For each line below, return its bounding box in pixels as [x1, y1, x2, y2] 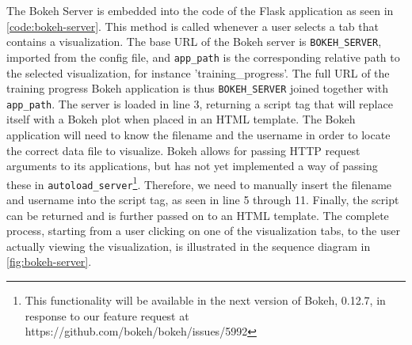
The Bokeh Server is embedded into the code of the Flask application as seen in [6, 2, 394, 18]
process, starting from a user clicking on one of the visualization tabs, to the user [6, 222, 400, 239]
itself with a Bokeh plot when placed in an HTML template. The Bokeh [6, 111, 356, 127]
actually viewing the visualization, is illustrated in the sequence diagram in [6, 237, 371, 254]
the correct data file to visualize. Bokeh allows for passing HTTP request [6, 142, 360, 158]
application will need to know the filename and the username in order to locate [6, 127, 391, 142]
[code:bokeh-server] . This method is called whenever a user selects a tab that [6, 17, 379, 34]
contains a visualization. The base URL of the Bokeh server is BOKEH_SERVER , [6, 33, 382, 50]
